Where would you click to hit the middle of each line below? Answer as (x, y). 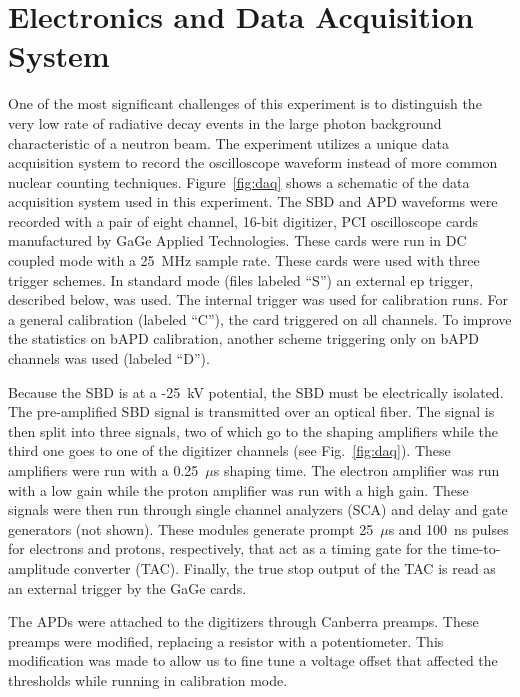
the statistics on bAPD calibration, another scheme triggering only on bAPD (244, 338)
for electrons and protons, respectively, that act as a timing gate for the (227, 548)
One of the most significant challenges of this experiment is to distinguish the (245, 103)
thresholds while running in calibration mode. (148, 679)
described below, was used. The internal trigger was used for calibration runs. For (258, 299)
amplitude (39, 567)
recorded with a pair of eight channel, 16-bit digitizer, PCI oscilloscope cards (243, 220)
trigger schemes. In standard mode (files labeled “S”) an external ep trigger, (241, 279)
